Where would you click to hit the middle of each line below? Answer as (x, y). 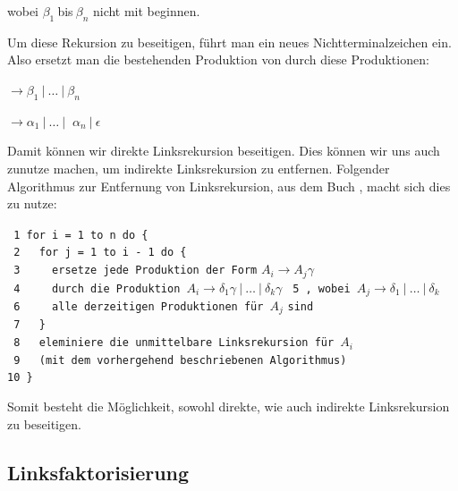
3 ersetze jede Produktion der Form (136, 271)
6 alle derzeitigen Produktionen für (139, 306)
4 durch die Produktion (97, 288)
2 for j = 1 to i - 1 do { (100, 253)
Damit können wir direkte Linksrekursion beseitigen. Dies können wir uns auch (224, 151)
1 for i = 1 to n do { (81, 235)
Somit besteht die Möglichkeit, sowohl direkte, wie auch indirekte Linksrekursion (229, 406)
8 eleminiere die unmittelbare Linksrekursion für (174, 343)
